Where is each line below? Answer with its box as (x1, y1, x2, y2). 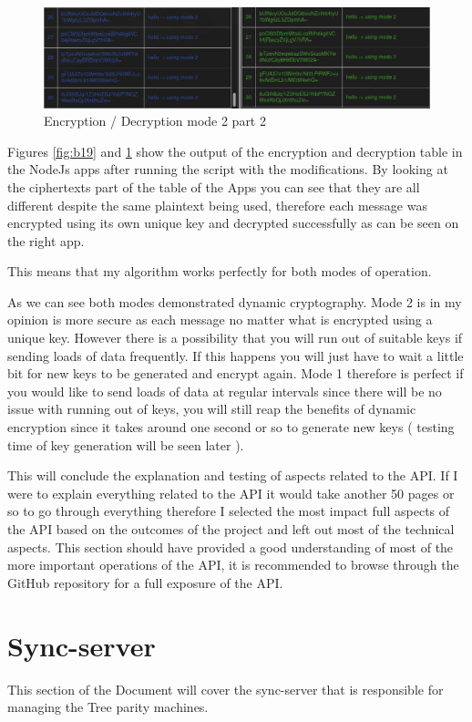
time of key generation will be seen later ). (7, 435, 244, 454)
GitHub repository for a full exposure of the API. (7, 572, 283, 592)
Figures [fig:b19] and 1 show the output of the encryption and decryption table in (7, 141, 463, 160)
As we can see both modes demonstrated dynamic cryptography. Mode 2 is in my (7, 292, 462, 311)
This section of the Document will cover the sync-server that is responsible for (7, 679, 444, 698)
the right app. (7, 231, 85, 250)
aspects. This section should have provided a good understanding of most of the (7, 537, 454, 556)
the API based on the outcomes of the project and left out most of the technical (7, 520, 455, 539)
